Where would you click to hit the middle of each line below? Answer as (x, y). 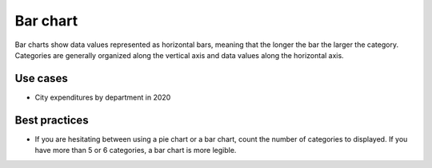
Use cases (41, 78)
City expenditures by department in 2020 (103, 97)
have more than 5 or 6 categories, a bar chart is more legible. (136, 150)
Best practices (52, 120)
